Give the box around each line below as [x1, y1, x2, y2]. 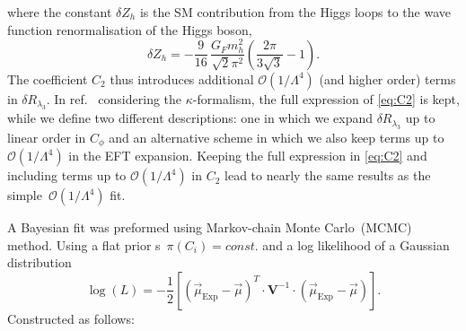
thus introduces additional [110, 69, 254, 88]
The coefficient [7, 69, 88, 88]
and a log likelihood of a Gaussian [262, 235, 450, 254]
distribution [7, 253, 72, 272]
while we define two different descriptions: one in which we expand [7, 109, 373, 127]
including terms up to [7, 166, 127, 185]
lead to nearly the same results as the [224, 166, 431, 185]
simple [7, 186, 42, 205]
